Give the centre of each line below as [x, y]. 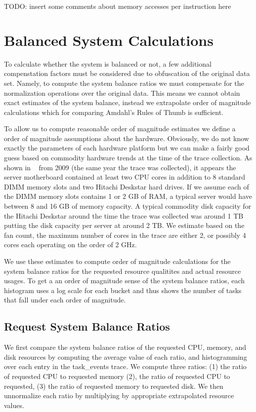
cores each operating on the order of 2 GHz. [70, 244]
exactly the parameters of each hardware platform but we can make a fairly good [127, 148]
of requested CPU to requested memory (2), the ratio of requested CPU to [117, 376]
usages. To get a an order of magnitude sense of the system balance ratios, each [125, 281]
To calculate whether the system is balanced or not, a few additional [108, 63]
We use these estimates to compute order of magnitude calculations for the [117, 261]
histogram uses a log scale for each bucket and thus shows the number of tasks [123, 290]
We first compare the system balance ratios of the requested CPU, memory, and [125, 347]
